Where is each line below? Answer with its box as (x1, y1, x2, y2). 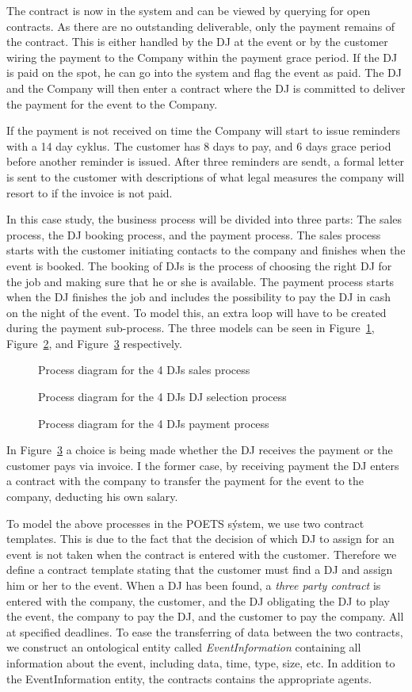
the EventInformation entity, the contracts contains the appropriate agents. (6, 670, 372, 686)
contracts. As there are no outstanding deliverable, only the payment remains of (6, 17, 395, 34)
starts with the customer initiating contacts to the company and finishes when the (6, 242, 406, 258)
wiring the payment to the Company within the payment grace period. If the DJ (6, 48, 398, 65)
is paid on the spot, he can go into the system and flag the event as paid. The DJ (6, 64, 402, 81)
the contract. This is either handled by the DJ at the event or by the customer (6, 33, 388, 50)
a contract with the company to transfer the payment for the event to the (6, 472, 364, 489)
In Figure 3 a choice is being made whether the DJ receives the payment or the (6, 442, 393, 458)
